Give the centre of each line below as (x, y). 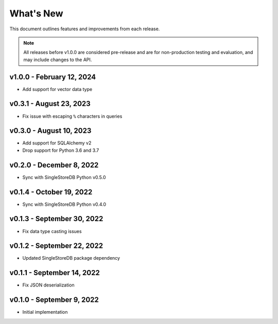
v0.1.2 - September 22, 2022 (56, 246)
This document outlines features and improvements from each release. (85, 29)
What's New (37, 13)
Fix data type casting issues (52, 231)
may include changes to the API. (58, 60)
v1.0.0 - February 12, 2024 (53, 77)
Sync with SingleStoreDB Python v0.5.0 (64, 177)
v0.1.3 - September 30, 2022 (56, 219)
